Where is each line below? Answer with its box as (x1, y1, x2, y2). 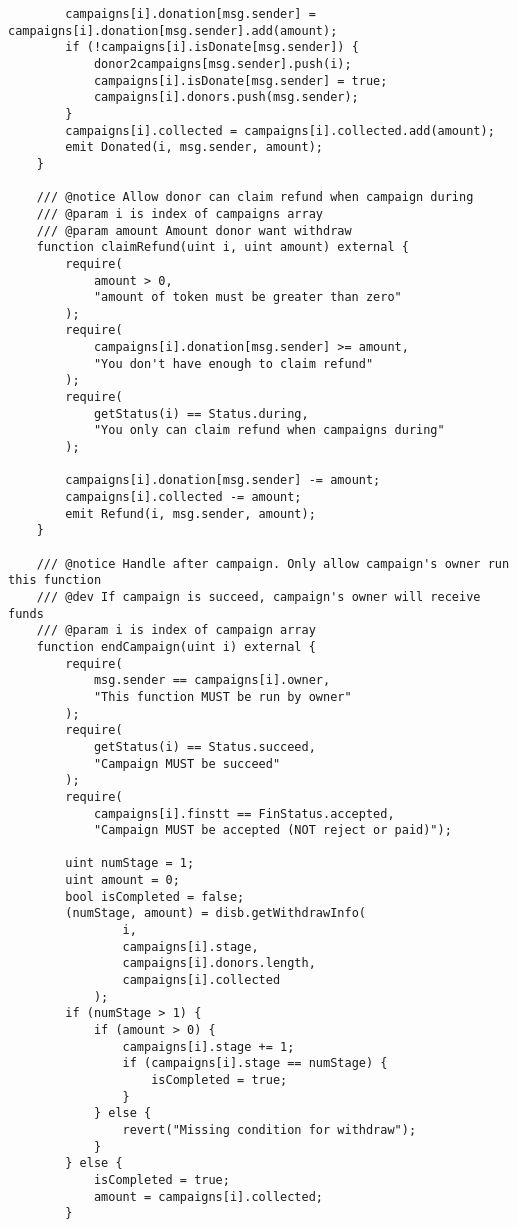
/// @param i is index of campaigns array (36, 206, 323, 221)
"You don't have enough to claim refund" (93, 356, 374, 371)
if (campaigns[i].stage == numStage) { (122, 1056, 388, 1071)
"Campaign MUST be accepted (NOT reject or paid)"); (93, 823, 452, 838)
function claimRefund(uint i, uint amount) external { (36, 240, 409, 255)
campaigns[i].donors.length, (122, 956, 316, 971)
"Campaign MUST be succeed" (93, 756, 281, 771)
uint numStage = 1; (65, 856, 195, 871)
